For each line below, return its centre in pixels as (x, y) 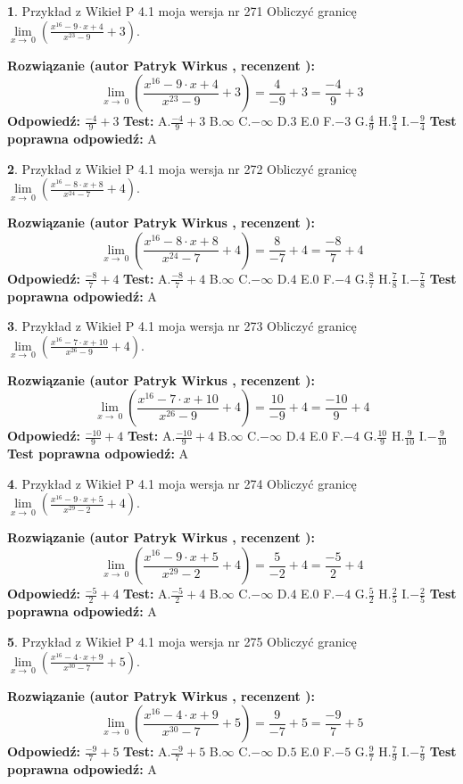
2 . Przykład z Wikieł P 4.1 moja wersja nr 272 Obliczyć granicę (182, 168)
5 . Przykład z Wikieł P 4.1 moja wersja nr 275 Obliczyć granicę (182, 641)
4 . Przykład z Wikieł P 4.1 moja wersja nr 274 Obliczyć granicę (182, 483)
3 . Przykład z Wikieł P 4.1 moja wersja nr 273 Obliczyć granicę (182, 326)
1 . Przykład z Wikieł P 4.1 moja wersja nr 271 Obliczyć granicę (182, 11)
